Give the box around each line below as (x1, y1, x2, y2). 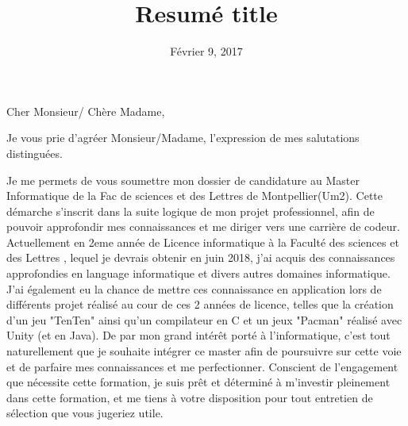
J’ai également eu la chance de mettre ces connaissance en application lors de (6, 280, 382, 297)
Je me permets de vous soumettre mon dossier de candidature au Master (6, 171, 360, 188)
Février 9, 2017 (170, 43, 243, 59)
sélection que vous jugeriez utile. (6, 405, 164, 421)
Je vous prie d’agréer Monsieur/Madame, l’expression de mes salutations (6, 129, 360, 146)
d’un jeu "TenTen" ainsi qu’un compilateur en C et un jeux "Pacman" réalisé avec (6, 311, 402, 328)
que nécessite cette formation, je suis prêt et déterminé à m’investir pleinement (6, 374, 391, 390)
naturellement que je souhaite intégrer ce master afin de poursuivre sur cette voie (6, 343, 402, 359)
